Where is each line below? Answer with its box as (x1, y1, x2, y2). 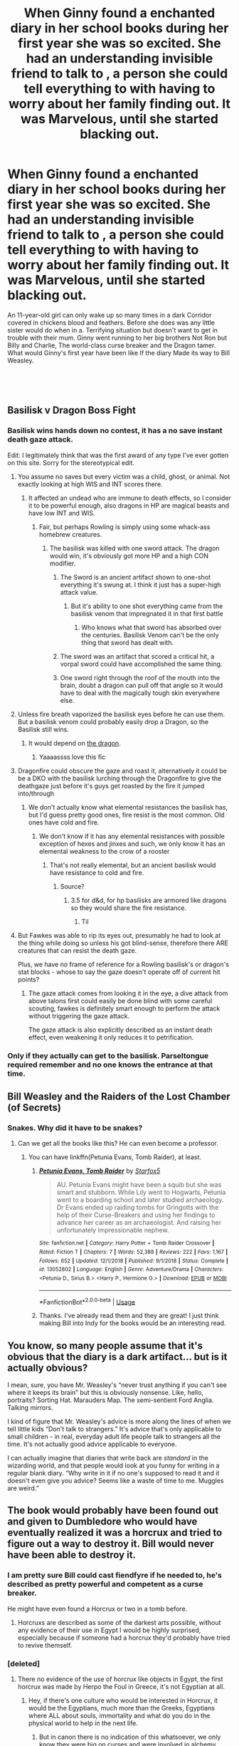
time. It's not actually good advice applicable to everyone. (7, 1440, 177, 1448)
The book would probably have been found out (7, 1505, 219, 1517)
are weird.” (7, 1483, 39, 1493)
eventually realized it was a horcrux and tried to (7, 1527, 223, 1539)
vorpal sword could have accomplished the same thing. (60, 659, 223, 668)
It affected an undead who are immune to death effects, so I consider (28, 493, 231, 502)
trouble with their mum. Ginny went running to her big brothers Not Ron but (7, 333, 228, 342)
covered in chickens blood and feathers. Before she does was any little (7, 318, 216, 327)
